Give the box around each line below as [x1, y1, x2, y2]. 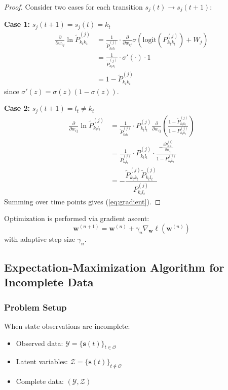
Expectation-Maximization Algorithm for [4, 259, 224, 275]
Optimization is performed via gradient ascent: [4, 213, 149, 224]
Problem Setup [4, 300, 67, 313]
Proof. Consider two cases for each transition [4, 2, 143, 12]
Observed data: [16, 337, 63, 348]
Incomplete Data [4, 274, 94, 290]
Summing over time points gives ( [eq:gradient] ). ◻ [4, 196, 161, 206]
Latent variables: [16, 356, 68, 367]
